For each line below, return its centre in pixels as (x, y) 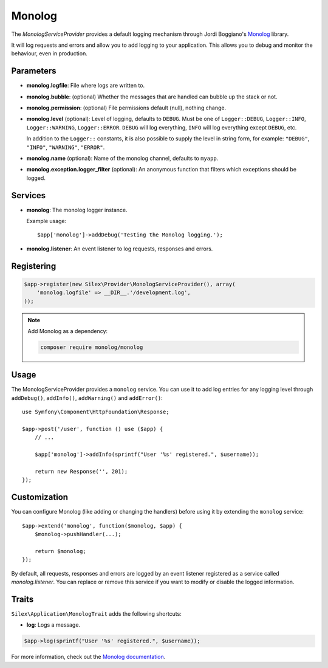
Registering (34, 266)
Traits (22, 599)
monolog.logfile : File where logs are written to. (86, 86)
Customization (40, 498)
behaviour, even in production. (49, 53)
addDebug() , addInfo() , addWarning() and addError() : (87, 398)
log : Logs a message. (53, 625)
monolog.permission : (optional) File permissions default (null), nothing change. (126, 108)
